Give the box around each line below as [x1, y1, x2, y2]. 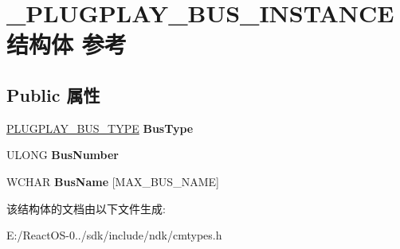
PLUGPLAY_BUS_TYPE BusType [6, 119, 194, 136]
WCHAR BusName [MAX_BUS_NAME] [6, 173, 219, 189]
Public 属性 [6, 82, 100, 107]
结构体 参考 [6, 28, 127, 60]
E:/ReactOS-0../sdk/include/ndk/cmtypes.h [6, 227, 222, 243]
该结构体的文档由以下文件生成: [6, 200, 166, 216]
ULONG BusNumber [6, 146, 119, 163]
